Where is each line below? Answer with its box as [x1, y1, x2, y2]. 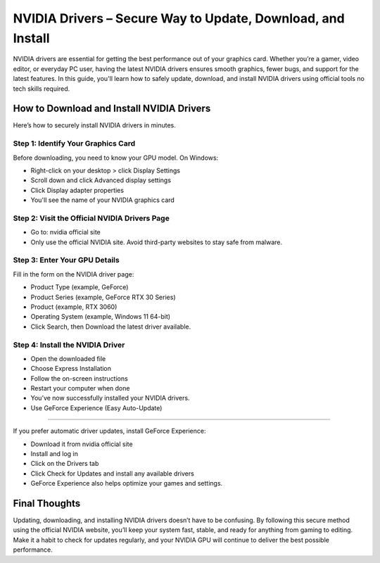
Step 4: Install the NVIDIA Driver [13, 340, 125, 350]
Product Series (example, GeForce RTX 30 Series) [30, 293, 176, 301]
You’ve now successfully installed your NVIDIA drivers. [30, 394, 190, 403]
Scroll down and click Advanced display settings [30, 176, 172, 184]
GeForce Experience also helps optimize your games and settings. [30, 479, 223, 488]
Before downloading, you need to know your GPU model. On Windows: [13, 153, 219, 162]
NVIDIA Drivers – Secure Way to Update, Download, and [13, 11, 345, 26]
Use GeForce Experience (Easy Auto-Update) [30, 403, 163, 412]
